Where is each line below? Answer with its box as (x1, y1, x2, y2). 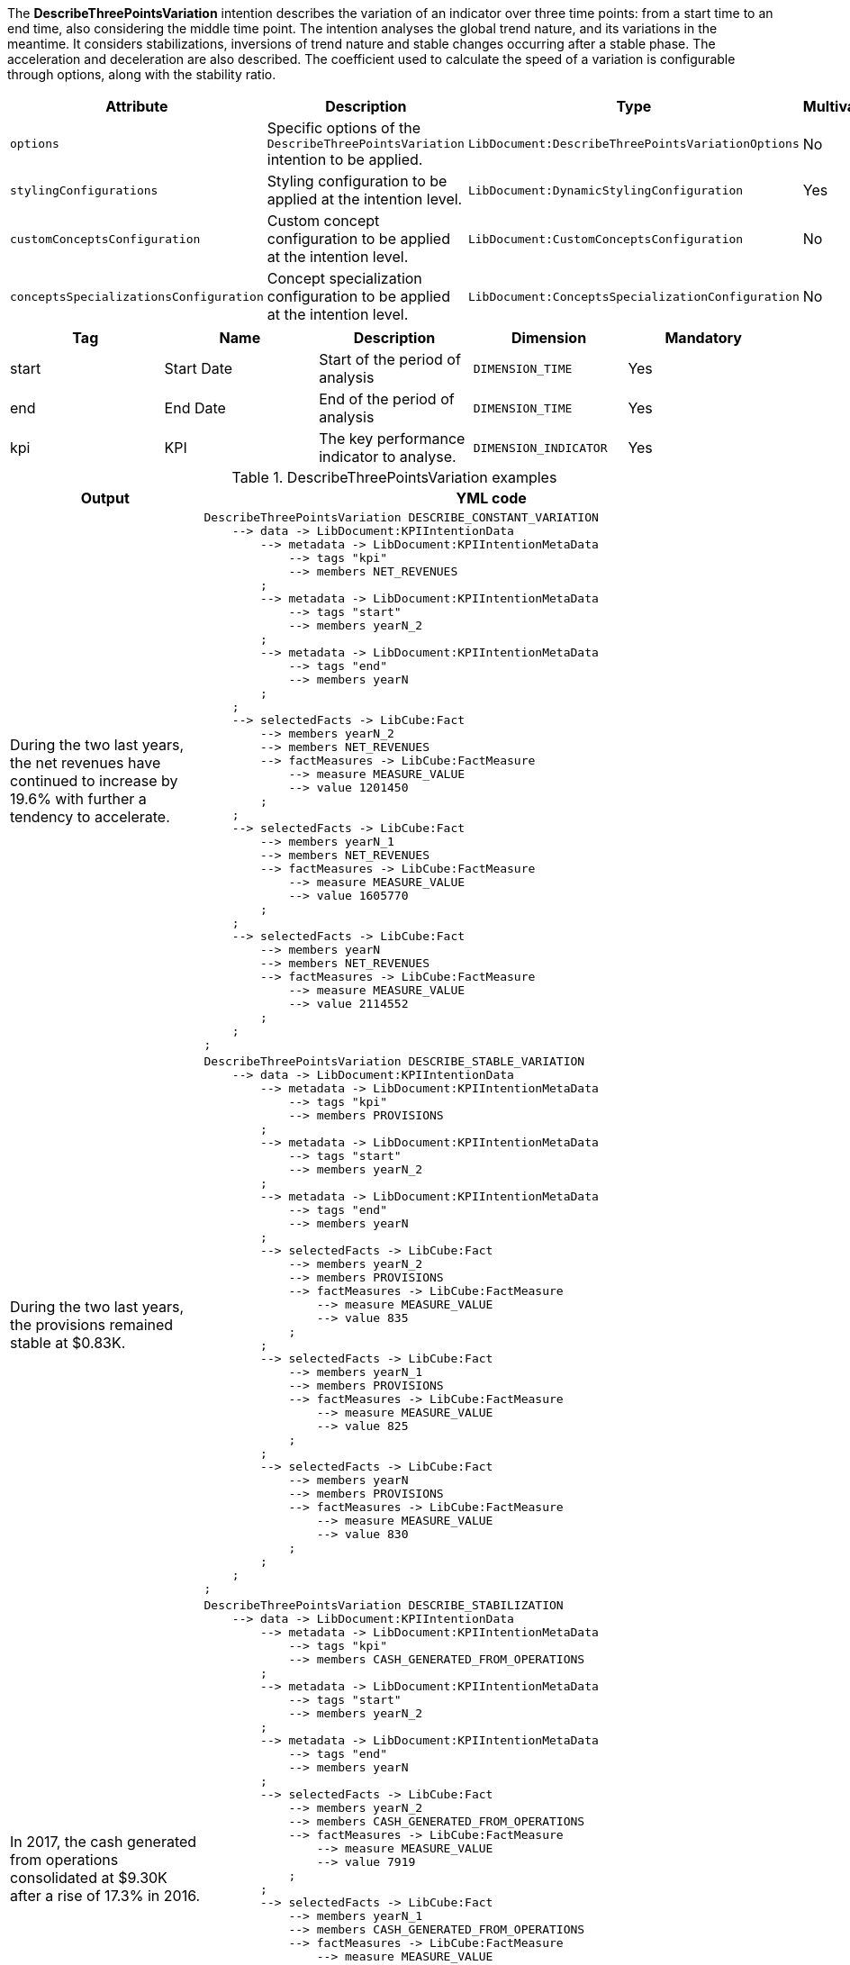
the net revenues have (10, 754, 161, 772)
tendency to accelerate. (10, 808, 170, 826)
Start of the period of (319, 350, 461, 368)
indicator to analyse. (319, 448, 457, 466)
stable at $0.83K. (10, 1334, 126, 1352)
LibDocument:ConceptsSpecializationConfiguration (467, 289, 800, 303)
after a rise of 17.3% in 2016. (10, 1887, 201, 1905)
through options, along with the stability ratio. (7, 67, 276, 82)
